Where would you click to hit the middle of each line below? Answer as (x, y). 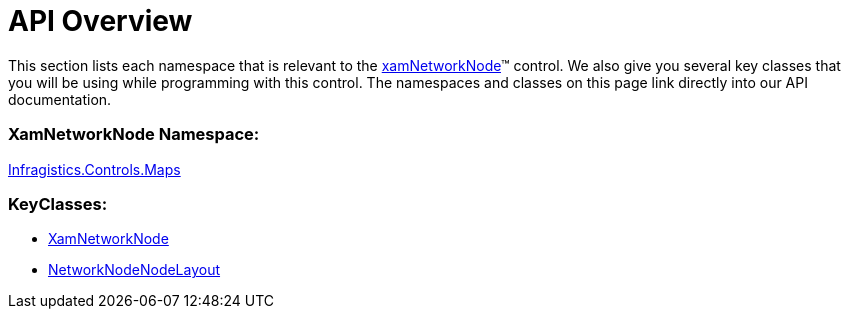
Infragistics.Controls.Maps (94, 169)
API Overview (100, 21)
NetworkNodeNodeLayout (134, 270)
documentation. (60, 99)
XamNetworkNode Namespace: (134, 134)
